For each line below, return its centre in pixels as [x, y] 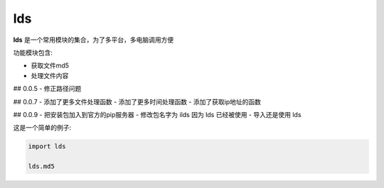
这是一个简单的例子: [42, 128]
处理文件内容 [50, 75]
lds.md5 [41, 166]
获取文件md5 [50, 66]
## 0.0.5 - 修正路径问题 [47, 89]
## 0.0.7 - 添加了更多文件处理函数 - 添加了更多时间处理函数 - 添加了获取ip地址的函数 [137, 101]
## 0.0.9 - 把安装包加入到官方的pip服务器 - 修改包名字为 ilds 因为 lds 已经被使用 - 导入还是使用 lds [157, 114]
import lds [47, 146]
